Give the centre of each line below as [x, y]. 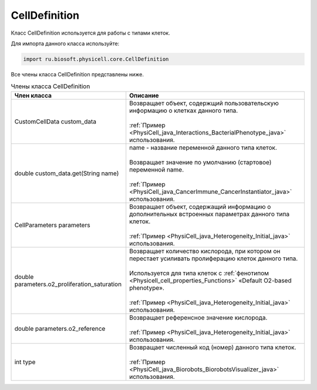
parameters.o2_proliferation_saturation [68, 284]
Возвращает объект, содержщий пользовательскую [204, 103]
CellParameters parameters [52, 225]
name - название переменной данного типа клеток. [203, 147]
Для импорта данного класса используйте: [65, 43]
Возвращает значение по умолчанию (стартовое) [200, 162]
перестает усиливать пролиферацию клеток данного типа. [214, 258]
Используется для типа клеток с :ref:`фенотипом [199, 273]
